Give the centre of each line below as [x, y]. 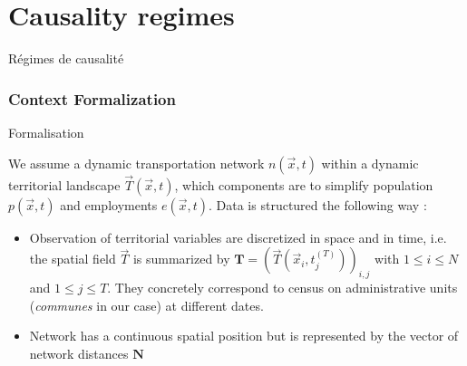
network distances [79, 353]
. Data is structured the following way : [318, 204]
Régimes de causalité [66, 58]
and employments [109, 204]
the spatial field [73, 259]
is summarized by [181, 259]
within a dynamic [370, 163]
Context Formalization [92, 98]
